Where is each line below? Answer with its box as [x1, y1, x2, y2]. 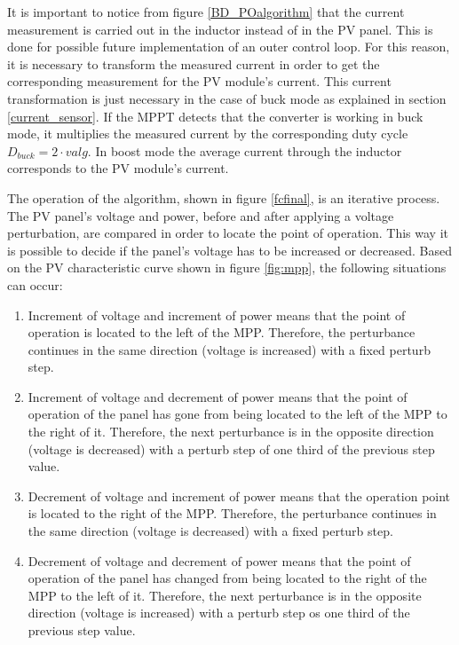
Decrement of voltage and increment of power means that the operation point [28, 486, 451, 505]
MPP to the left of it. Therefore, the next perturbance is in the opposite [28, 586, 422, 604]
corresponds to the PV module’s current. [7, 159, 229, 177]
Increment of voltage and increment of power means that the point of [28, 305, 406, 324]
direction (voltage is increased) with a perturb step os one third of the [28, 603, 410, 622]
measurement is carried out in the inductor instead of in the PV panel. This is [7, 20, 433, 38]
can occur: [7, 275, 63, 294]
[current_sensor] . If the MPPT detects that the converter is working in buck [7, 106, 423, 125]
